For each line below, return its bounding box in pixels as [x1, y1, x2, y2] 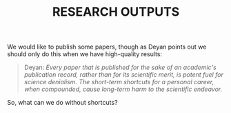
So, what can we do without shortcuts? [7, 99, 119, 107]
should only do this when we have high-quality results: [7, 50, 163, 58]
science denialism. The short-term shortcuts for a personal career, [23, 78, 214, 86]
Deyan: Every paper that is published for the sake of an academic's [23, 63, 217, 72]
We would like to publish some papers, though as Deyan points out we [7, 42, 207, 51]
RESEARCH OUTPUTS [52, 4, 180, 20]
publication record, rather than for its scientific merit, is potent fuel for [23, 71, 224, 79]
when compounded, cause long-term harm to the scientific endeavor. [23, 85, 223, 93]
